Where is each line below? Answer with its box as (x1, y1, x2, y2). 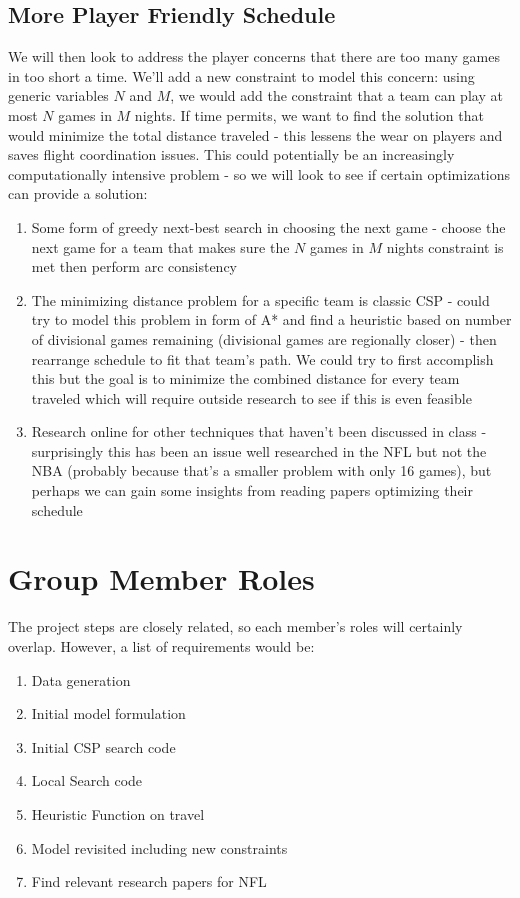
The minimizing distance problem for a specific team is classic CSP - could (31, 289, 490, 310)
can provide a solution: (8, 183, 148, 204)
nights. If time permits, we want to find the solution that (134, 104, 484, 125)
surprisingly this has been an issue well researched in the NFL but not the (31, 440, 487, 461)
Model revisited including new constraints (31, 837, 288, 858)
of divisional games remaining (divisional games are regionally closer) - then (31, 328, 497, 349)
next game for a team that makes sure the (31, 236, 290, 257)
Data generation (31, 669, 131, 690)
